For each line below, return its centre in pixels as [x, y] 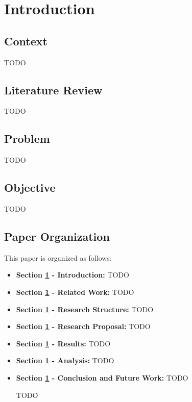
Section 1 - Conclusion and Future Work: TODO [102, 377]
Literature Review [53, 90]
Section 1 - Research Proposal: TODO [83, 326]
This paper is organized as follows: [58, 257]
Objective [30, 187]
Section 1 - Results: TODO [63, 343]
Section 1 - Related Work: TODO [75, 292]
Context [26, 41]
